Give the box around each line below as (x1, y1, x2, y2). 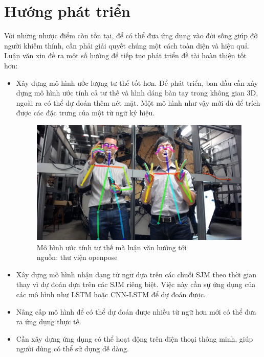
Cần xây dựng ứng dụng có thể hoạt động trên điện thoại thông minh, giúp (16, 333, 253, 344)
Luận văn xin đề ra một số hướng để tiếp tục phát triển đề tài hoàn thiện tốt (4, 50, 247, 61)
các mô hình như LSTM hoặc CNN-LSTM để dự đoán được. (16, 289, 206, 299)
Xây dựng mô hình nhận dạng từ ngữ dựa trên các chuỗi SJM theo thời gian (16, 269, 257, 279)
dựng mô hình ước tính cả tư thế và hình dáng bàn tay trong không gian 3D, (16, 87, 258, 98)
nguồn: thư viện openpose (36, 252, 118, 263)
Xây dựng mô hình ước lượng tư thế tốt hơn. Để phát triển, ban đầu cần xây (16, 77, 258, 88)
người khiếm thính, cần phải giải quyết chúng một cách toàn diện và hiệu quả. (4, 40, 250, 51)
